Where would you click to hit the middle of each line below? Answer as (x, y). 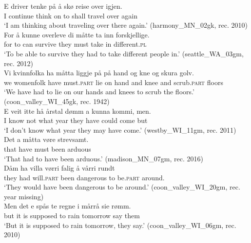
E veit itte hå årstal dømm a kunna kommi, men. (77, 111)
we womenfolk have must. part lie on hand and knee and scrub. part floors (114, 82)
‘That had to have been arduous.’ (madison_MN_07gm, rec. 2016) (104, 158)
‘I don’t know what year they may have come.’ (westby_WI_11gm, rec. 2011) (120, 130)
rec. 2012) (19, 63)
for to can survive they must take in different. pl (75, 44)
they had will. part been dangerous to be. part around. (84, 177)
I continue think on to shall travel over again (71, 15)
